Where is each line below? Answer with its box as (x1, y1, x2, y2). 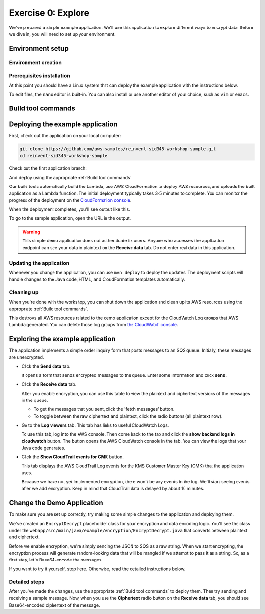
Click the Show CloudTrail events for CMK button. (21, 454, 124, 460)
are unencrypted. (9, 354, 44, 360)
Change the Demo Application (9, 499, 103, 507)
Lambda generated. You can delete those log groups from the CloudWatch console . (9, 321, 179, 327)
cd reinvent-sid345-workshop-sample (19, 153, 108, 159)
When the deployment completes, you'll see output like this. (9, 206, 130, 212)
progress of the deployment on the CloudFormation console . (9, 197, 132, 203)
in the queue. (21, 397, 49, 403)
